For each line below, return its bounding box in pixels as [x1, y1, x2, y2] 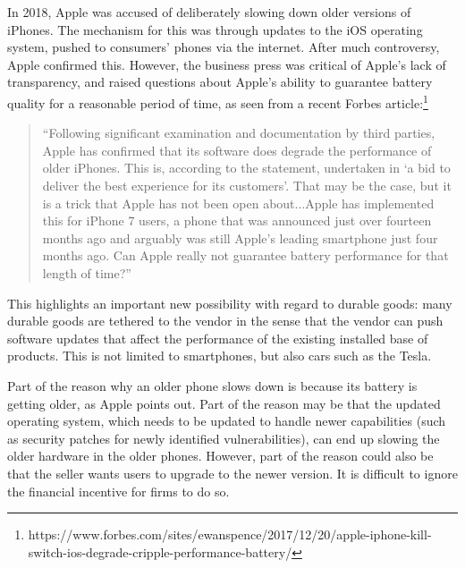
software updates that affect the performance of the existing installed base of [7, 328, 428, 347]
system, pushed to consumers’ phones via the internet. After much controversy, [7, 38, 440, 56]
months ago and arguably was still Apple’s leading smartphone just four [42, 228, 438, 247]
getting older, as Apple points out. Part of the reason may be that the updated [7, 394, 441, 412]
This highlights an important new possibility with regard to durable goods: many [7, 293, 452, 312]
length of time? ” [42, 263, 131, 282]
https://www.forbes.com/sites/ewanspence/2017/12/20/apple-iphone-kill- [28, 525, 432, 544]
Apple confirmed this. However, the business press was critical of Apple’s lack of [7, 55, 446, 73]
